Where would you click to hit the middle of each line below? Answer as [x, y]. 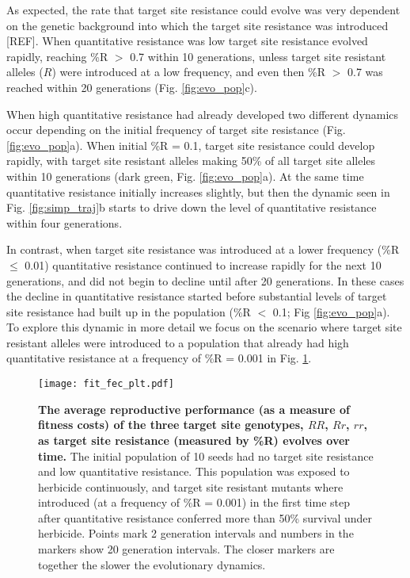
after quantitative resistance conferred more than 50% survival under [205, 517]
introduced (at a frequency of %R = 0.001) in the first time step [194, 502]
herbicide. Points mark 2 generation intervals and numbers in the [196, 533]
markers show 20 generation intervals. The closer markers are [186, 549]
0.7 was [365, 72]
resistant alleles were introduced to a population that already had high [178, 342]
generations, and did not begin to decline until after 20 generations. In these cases [205, 280]
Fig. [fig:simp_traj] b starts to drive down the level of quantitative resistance [192, 207]
